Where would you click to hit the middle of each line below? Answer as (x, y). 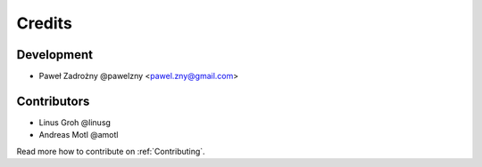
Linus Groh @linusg (75, 122)
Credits (45, 23)
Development (55, 55)
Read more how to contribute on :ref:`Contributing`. (111, 151)
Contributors (53, 101)
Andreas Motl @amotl (79, 135)
